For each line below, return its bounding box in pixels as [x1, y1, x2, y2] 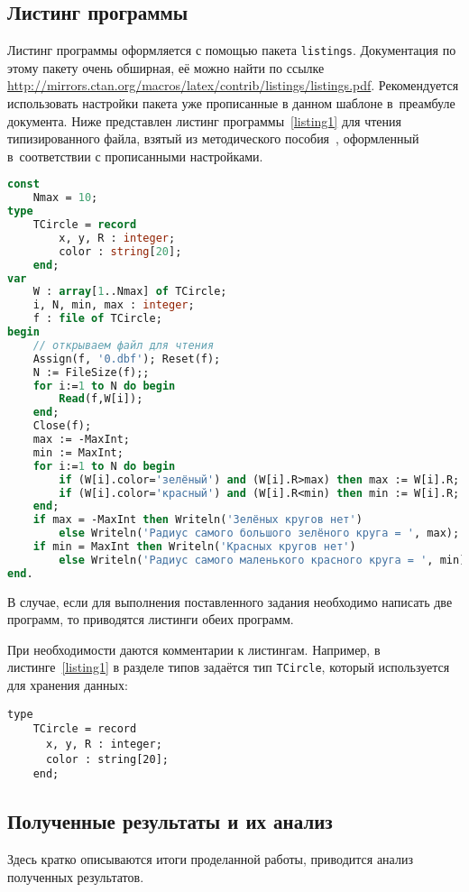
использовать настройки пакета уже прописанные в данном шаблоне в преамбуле [7, 94, 455, 113]
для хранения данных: [7, 676, 128, 694]
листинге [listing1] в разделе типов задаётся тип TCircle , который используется [7, 658, 450, 676]
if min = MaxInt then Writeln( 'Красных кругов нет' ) [32, 540, 356, 554]
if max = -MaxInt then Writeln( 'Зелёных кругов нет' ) [32, 513, 363, 527]
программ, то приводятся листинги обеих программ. [7, 610, 294, 629]
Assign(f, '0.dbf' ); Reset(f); [32, 352, 221, 365]
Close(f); [32, 419, 92, 433]
